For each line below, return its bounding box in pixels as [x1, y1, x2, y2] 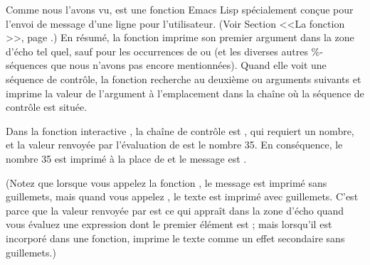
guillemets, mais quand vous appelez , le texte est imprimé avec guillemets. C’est [6, 189, 359, 204]
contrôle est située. [6, 99, 88, 114]
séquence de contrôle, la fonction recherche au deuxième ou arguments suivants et [6, 71, 361, 86]
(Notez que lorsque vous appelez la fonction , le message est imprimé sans [6, 175, 327, 190]
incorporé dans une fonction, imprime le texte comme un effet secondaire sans [6, 230, 345, 245]
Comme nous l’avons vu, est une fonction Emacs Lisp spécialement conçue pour [6, 2, 354, 16]
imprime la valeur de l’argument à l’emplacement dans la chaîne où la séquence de [6, 85, 364, 100]
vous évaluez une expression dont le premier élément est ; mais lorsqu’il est [6, 217, 332, 232]
